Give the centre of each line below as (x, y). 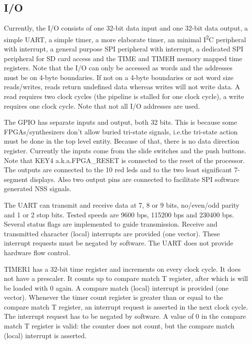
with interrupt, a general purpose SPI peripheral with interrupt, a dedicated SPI (124, 49)
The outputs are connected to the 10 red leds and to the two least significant (118, 170)
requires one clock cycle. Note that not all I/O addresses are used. (102, 106)
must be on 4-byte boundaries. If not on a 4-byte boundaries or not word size (119, 77)
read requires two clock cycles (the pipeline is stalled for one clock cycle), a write (124, 96)
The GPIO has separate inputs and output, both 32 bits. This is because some (121, 122)
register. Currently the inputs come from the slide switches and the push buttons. (125, 150)
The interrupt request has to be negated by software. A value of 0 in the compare (125, 316)
